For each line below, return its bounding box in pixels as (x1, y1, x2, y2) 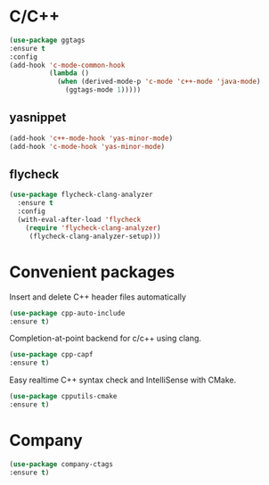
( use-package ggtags (9, 36, 86, 45)
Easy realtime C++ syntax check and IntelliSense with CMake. (9, 374, 237, 385)
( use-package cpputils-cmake (9, 392, 118, 401)
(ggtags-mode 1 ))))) (65, 86, 142, 95)
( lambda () (48, 69, 90, 78)
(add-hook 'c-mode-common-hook (9, 61, 126, 70)
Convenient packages (9, 261, 175, 282)
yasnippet (9, 110, 67, 126)
